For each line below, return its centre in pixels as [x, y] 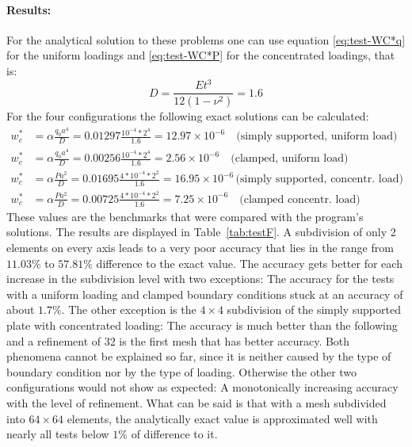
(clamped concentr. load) [300, 199]
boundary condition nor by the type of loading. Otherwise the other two [182, 371]
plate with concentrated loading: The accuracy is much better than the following [202, 325]
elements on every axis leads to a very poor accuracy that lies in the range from [200, 247]
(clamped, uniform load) [290, 159]
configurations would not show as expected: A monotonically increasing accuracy [202, 387]
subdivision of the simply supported [314, 309]
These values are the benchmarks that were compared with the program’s [185, 216]
